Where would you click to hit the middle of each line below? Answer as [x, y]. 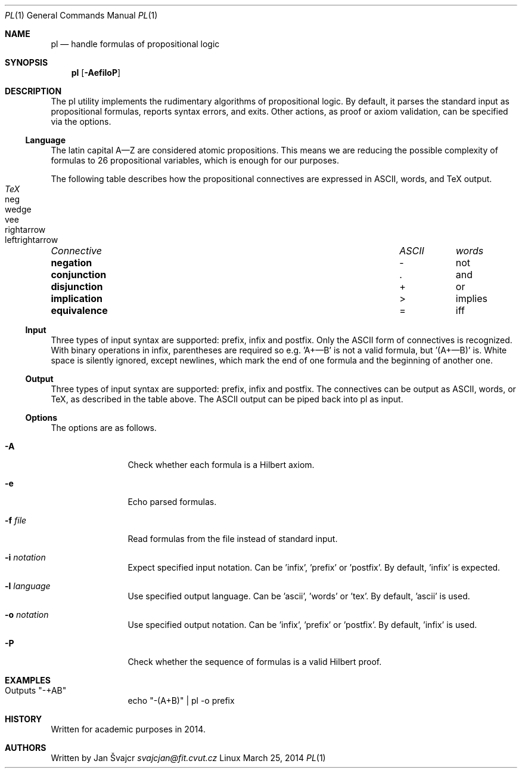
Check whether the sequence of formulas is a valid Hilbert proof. [255, 662]
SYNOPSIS [27, 62]
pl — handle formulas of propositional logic [135, 44]
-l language [28, 586]
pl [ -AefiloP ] [96, 73]
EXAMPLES [28, 680]
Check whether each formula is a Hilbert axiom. [221, 465]
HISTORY [24, 719]
